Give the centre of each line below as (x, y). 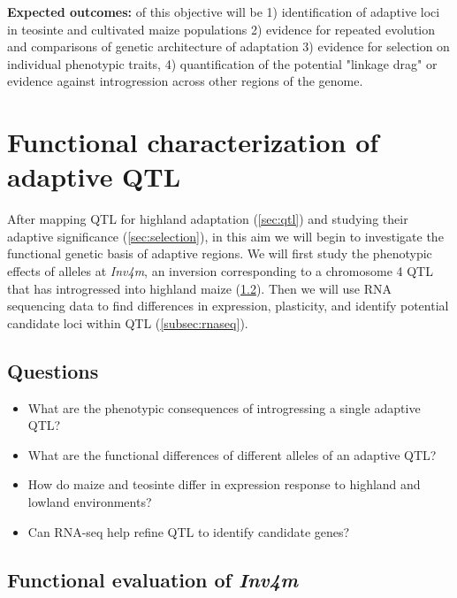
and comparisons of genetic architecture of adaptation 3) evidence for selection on (228, 46)
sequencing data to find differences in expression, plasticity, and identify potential (228, 306)
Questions (53, 370)
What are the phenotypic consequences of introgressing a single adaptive (224, 407)
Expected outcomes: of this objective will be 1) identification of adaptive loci (224, 11)
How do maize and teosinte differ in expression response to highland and (224, 484)
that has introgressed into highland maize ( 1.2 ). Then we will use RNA (199, 288)
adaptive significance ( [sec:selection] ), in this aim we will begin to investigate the (225, 236)
